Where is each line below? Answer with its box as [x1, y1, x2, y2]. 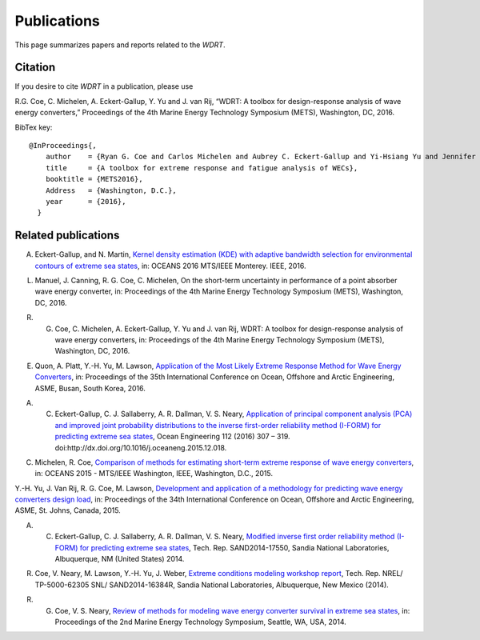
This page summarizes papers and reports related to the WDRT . [14, 40, 226, 50]
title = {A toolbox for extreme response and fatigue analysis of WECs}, [45, 163, 358, 172]
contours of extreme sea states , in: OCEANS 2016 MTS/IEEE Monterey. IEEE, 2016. [34, 261, 306, 270]
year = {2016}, [45, 197, 126, 206]
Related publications [14, 229, 120, 242]
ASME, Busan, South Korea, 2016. [34, 383, 146, 393]
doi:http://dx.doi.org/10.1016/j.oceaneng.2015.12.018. [54, 442, 227, 452]
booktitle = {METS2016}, [45, 174, 143, 184]
